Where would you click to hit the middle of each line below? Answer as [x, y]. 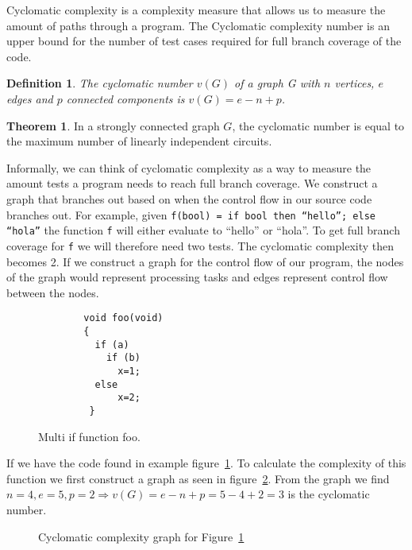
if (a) [112, 345]
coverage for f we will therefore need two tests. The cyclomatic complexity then [200, 245]
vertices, [354, 83]
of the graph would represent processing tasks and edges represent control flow [197, 277]
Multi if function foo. [89, 436]
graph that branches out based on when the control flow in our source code [189, 198]
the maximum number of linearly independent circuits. [139, 141]
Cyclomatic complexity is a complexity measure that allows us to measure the [196, 10]
